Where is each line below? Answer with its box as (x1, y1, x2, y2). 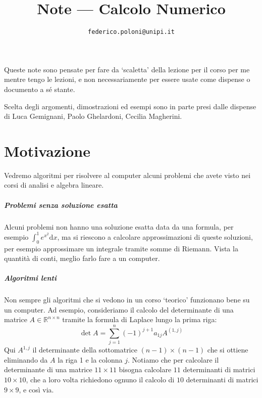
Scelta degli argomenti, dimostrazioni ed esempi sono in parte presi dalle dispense (4, 101, 256, 111)
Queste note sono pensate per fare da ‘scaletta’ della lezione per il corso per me (4, 64, 250, 74)
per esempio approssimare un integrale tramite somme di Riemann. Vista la (4, 243, 238, 253)
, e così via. (19, 384, 54, 394)
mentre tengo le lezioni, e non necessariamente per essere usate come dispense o (4, 74, 250, 84)
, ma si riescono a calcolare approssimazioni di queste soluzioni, (57, 231, 253, 242)
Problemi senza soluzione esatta (4, 199, 118, 210)
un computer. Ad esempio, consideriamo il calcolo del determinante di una (4, 304, 234, 315)
